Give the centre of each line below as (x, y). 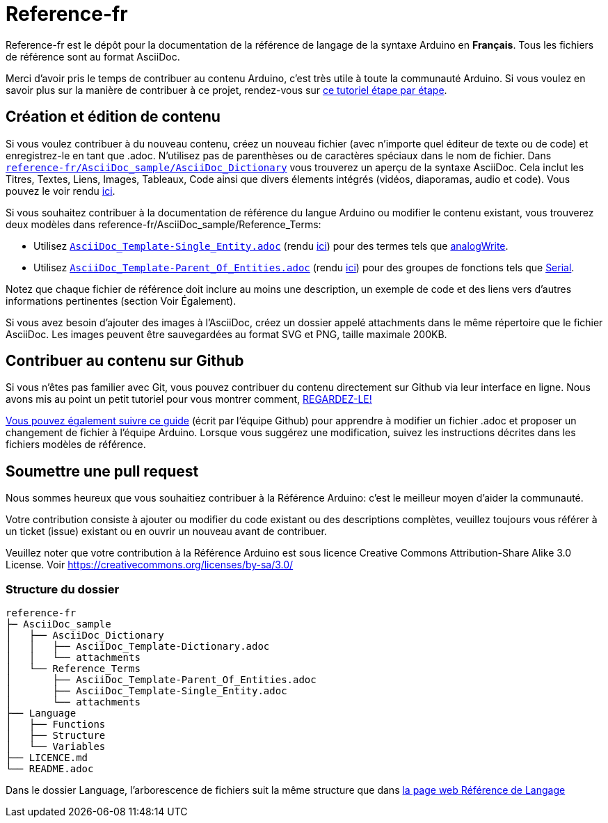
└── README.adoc (50, 769)
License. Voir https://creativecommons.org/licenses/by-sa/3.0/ (150, 565)
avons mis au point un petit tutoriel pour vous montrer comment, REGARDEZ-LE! (189, 399)
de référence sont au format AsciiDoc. (93, 56)
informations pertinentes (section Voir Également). (121, 301)
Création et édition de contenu (113, 117)
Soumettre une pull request (102, 471)
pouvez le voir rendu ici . (61, 191)
